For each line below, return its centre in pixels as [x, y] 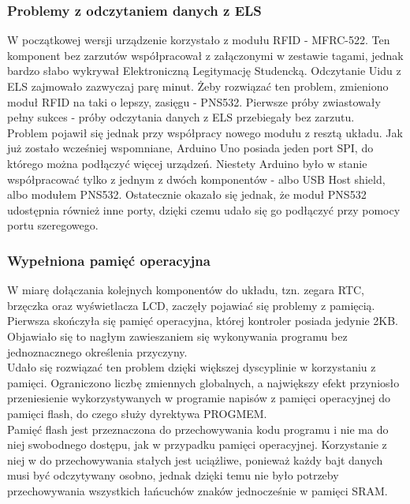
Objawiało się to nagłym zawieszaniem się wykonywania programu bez [177, 336]
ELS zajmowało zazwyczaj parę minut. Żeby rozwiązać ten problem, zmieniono [198, 86]
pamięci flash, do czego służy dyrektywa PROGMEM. [137, 413]
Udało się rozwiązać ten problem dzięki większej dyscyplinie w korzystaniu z [192, 367]
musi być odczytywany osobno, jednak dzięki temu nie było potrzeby [173, 475]
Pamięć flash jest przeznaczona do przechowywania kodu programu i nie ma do [198, 429]
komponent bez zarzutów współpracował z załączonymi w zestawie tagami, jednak [205, 55]
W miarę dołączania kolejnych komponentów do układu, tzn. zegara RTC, [186, 290]
